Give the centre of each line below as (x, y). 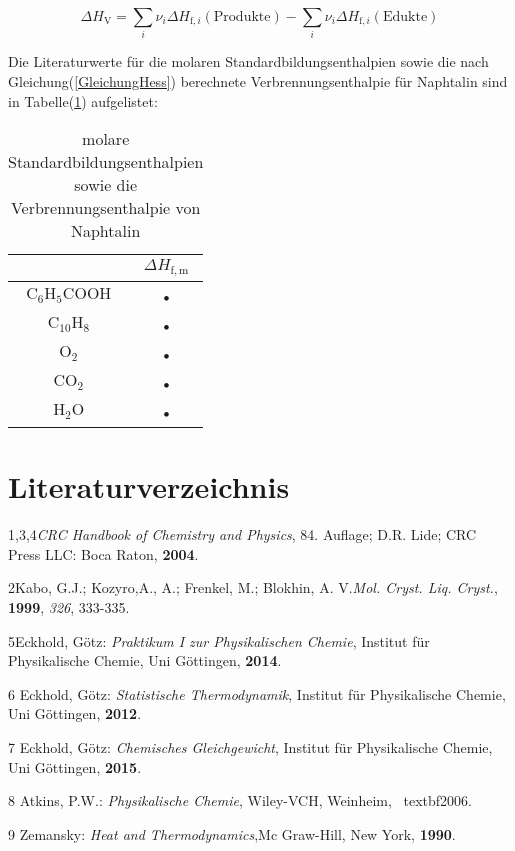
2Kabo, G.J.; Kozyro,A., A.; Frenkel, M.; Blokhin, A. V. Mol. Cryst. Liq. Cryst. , (253, 587)
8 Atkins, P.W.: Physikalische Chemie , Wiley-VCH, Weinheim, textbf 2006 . (240, 800)
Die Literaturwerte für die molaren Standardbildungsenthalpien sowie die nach (248, 61)
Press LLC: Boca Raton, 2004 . (103, 553)
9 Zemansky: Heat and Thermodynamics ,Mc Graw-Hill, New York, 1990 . (232, 833)
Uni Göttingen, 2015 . (75, 766)
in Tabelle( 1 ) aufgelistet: (83, 100)
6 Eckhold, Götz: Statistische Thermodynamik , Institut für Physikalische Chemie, (257, 693)
